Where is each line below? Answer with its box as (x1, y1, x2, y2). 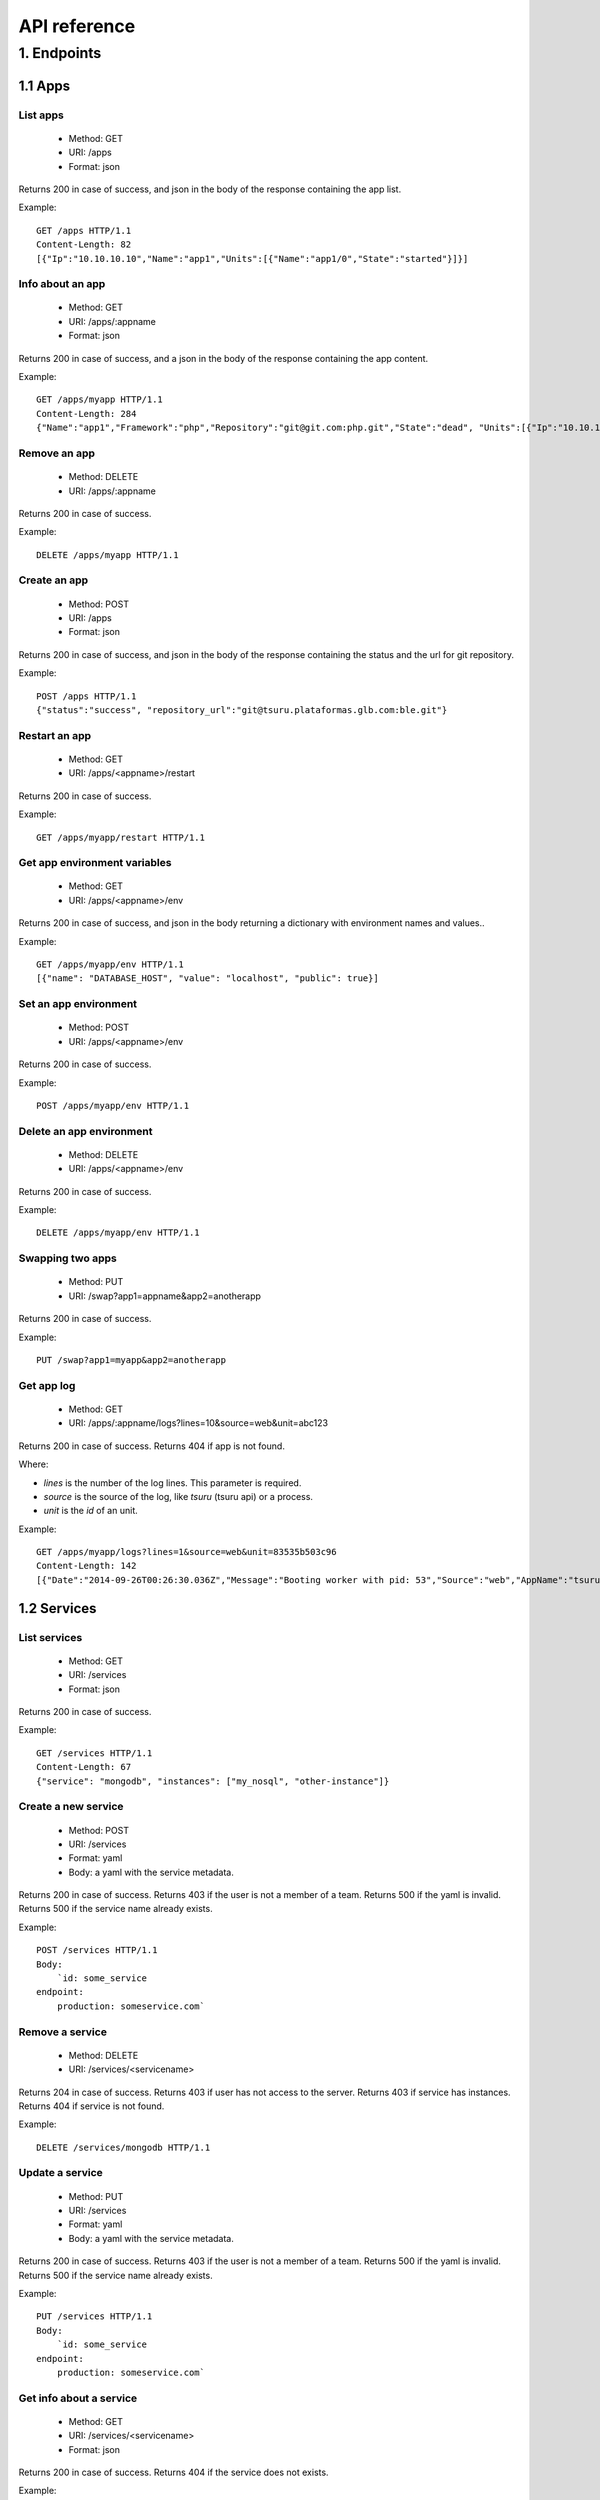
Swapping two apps (18, 1251, 117, 1265)
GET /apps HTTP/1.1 (36, 225, 132, 236)
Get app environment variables (18, 856, 172, 870)
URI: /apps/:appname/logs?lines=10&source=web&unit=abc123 (68, 1417, 329, 1429)
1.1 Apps (18, 77, 71, 94)
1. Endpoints (18, 44, 102, 62)
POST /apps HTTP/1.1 (36, 690, 137, 702)
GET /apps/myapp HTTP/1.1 (36, 394, 164, 405)
